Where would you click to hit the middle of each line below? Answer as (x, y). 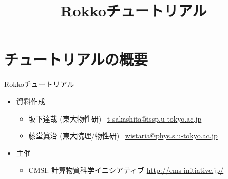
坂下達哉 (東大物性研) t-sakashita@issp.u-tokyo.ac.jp (115, 118)
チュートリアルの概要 (76, 59)
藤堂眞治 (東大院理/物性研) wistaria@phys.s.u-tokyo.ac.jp (123, 136)
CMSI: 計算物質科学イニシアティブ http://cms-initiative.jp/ (126, 170)
